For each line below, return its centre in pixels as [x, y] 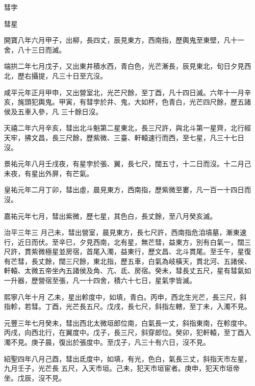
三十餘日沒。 [82, 111]
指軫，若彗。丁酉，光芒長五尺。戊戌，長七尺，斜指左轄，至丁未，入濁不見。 [127, 306]
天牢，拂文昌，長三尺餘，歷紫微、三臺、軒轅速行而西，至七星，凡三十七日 [124, 137]
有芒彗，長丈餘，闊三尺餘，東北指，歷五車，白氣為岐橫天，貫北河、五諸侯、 [127, 261]
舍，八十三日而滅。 [35, 49]
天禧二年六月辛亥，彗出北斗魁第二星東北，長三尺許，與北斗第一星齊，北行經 [127, 128]
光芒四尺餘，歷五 [217, 102]
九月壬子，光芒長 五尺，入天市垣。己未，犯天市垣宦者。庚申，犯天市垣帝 [122, 368]
